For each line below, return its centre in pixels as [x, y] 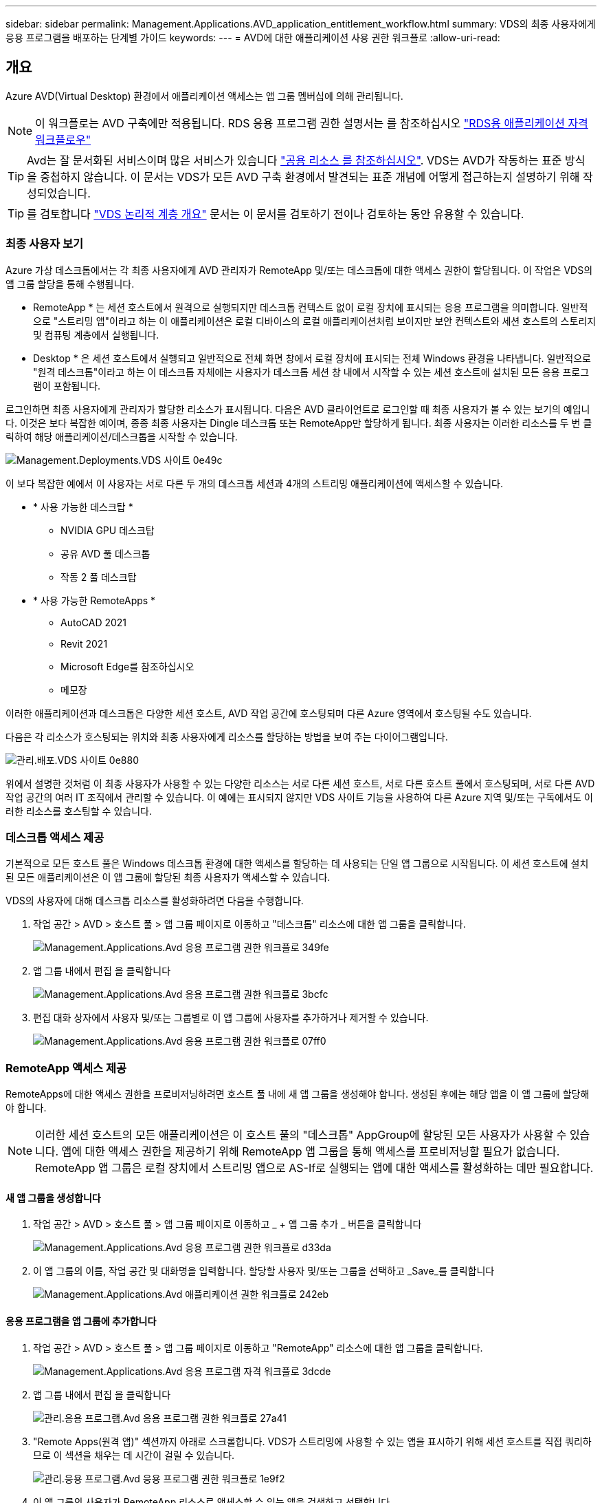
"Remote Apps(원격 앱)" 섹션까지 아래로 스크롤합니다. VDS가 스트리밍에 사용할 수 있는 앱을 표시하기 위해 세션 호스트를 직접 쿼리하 [312, 1441]
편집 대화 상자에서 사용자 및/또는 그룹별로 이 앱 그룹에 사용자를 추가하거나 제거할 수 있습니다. [231, 1018]
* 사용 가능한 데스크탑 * [83, 507]
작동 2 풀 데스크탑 [99, 577]
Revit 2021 [84, 643]
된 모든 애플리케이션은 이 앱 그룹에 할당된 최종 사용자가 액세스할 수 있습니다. [168, 877]
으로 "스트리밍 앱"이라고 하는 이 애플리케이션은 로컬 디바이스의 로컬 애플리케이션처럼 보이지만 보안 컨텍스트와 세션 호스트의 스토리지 [315, 321]
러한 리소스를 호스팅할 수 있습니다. [79, 811]
